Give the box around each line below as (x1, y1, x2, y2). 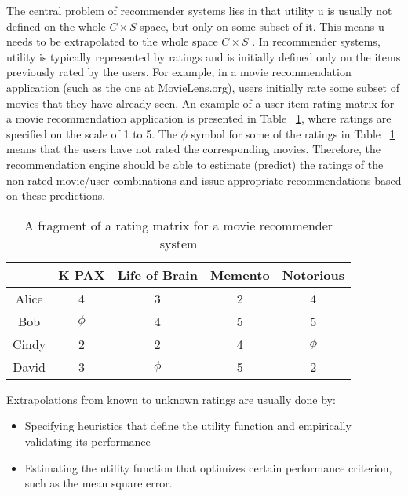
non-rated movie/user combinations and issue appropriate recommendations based (6, 171, 402, 188)
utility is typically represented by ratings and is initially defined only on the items (6, 48, 401, 64)
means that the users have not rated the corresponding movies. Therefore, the (6, 141, 381, 157)
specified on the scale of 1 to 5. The (6, 125, 177, 141)
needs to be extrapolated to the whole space (6, 33, 218, 50)
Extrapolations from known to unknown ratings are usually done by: (6, 391, 336, 407)
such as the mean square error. (24, 475, 173, 491)
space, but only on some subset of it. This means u (140, 17, 384, 34)
